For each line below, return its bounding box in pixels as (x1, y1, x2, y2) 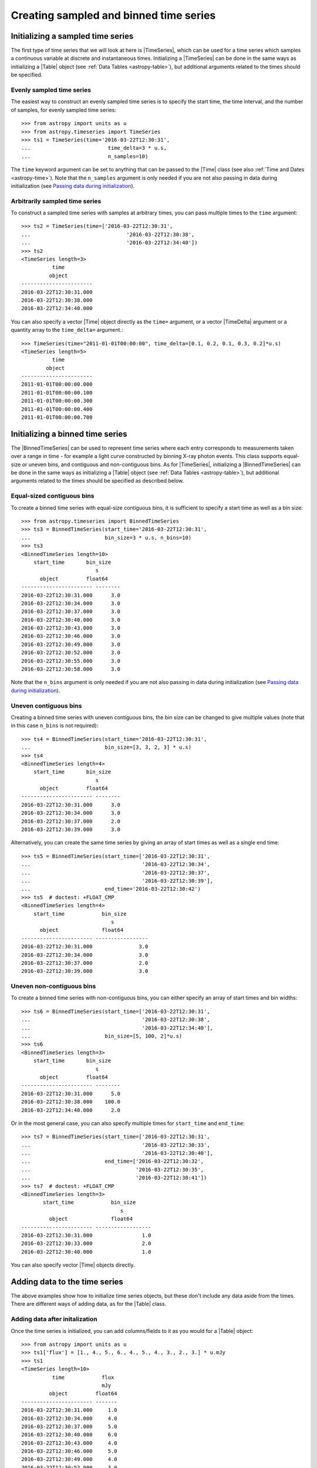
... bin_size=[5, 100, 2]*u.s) (21, 1033, 183, 1039)
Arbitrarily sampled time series (11, 197, 102, 205)
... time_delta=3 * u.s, (21, 144, 167, 151)
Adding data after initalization (11, 1315, 98, 1324)
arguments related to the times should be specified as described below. (11, 477, 184, 484)
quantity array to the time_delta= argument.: (11, 326, 123, 334)
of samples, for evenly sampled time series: (11, 106, 117, 113)
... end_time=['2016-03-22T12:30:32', (21, 1158, 204, 1165)
